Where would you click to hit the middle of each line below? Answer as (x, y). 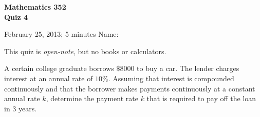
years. (28, 108)
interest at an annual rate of (49, 78)
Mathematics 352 (35, 7)
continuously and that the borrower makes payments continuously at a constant (130, 88)
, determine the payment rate (92, 98)
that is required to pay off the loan (201, 98)
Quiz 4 (16, 17)
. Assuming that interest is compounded (171, 78)
